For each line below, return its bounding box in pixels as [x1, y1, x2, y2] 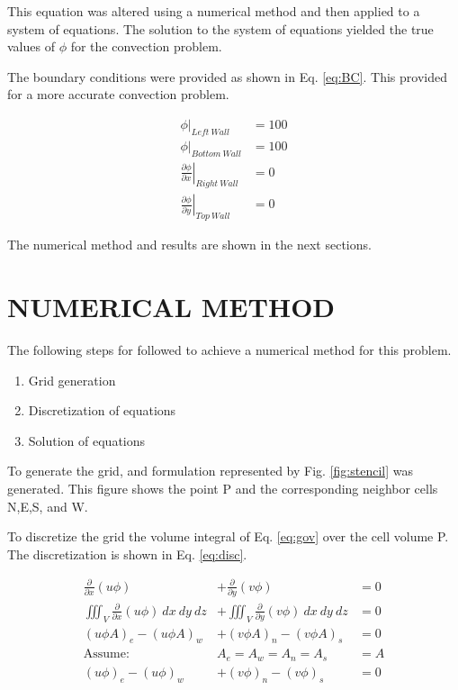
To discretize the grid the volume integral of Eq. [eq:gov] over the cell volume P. [7, 527, 449, 546]
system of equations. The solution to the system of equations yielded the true [7, 19, 434, 38]
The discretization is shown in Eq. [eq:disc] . [7, 544, 247, 563]
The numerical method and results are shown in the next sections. [7, 235, 372, 254]
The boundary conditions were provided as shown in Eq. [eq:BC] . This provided [7, 67, 447, 86]
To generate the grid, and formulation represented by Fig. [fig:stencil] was [7, 461, 413, 480]
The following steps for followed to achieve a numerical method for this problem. [7, 340, 452, 359]
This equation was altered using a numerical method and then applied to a [7, 2, 420, 20]
